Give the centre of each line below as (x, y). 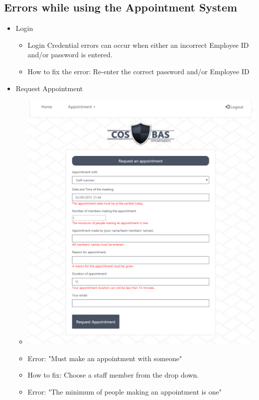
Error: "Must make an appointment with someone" (105, 358)
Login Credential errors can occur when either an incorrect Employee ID (138, 45)
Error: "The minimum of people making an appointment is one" (125, 391)
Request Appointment (49, 88)
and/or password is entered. (70, 55)
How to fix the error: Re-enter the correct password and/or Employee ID (138, 71)
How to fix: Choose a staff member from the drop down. (113, 375)
